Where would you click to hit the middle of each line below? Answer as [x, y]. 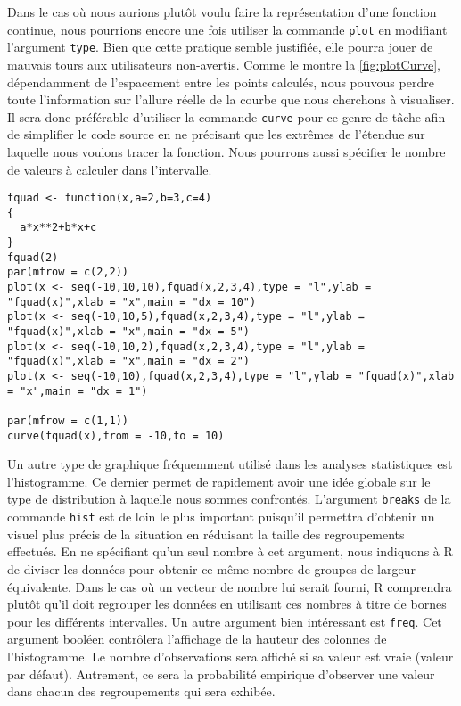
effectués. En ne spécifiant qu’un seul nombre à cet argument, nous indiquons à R [230, 551]
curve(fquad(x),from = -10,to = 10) [116, 435]
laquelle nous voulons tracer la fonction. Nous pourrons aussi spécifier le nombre [226, 151]
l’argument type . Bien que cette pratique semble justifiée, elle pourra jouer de [220, 47]
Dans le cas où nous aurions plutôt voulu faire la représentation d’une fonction [222, 12]
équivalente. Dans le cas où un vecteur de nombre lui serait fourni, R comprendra [230, 586]
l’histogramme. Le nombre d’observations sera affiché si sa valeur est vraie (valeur [230, 656]
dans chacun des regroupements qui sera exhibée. [141, 691]
